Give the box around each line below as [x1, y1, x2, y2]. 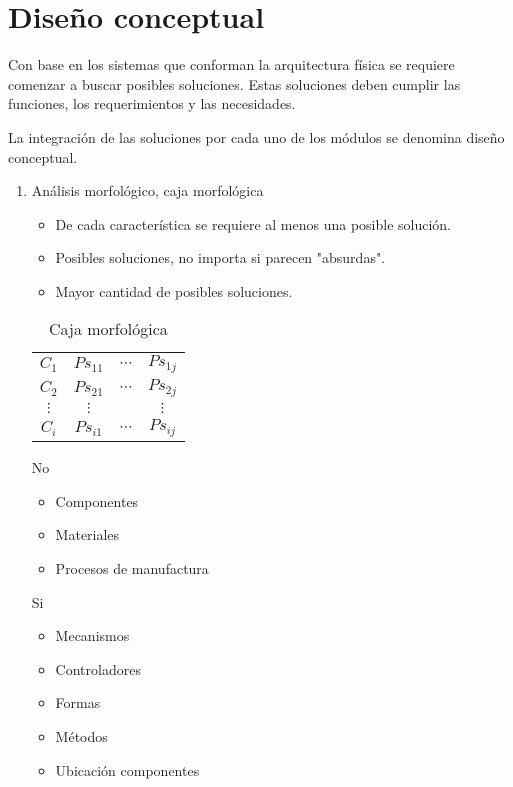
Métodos [55, 726, 108, 747]
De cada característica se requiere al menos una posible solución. [55, 213, 452, 234]
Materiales [55, 524, 120, 545]
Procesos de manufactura [55, 558, 209, 579]
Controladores [55, 658, 141, 679]
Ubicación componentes [55, 759, 200, 780]
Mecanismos [55, 625, 130, 646]
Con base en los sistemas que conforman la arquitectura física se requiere [8, 54, 455, 75]
